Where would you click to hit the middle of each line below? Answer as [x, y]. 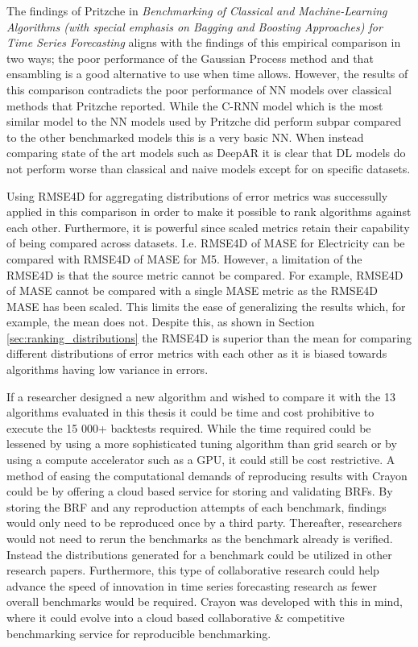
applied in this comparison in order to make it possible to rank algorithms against [209, 212]
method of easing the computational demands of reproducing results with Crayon [207, 475]
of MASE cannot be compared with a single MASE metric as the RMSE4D [192, 290]
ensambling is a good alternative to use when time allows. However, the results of [207, 74]
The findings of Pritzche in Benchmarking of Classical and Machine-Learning [197, 10]
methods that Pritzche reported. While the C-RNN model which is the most [195, 105]
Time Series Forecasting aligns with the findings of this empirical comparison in [204, 42]
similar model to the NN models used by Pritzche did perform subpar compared [204, 121]
